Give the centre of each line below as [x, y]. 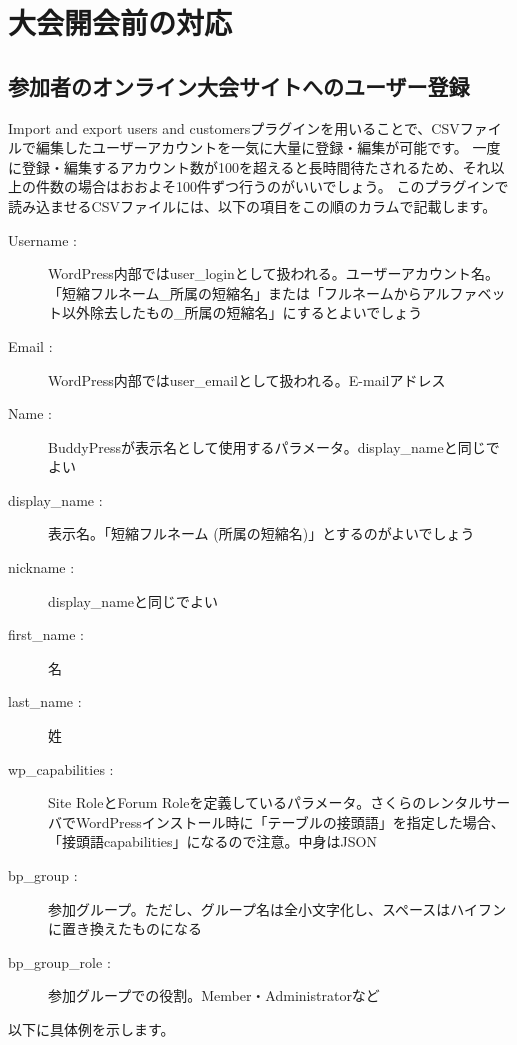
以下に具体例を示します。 [91, 1028]
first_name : [46, 634]
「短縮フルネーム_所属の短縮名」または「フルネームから [235, 292]
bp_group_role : [59, 961]
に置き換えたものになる [125, 928]
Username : [42, 239]
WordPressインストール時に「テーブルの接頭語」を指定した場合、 [290, 821]
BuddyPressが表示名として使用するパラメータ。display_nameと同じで [274, 446]
